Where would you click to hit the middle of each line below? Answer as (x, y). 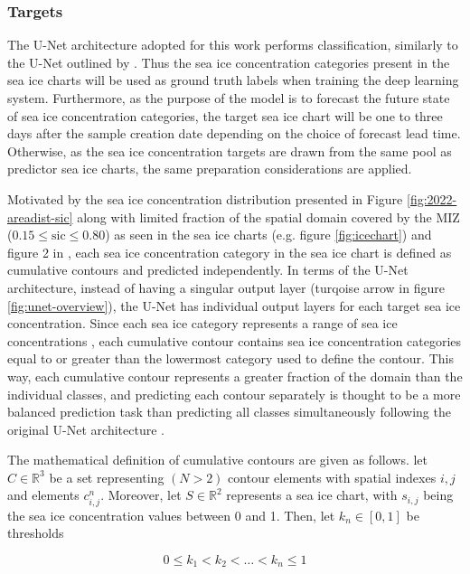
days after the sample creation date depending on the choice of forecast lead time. (234, 133)
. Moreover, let (141, 495)
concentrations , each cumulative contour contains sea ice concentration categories (235, 340)
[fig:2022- (432, 198)
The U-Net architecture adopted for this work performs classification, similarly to (233, 45)
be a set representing (107, 477)
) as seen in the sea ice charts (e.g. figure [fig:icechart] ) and (268, 235)
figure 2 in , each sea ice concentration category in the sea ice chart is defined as (230, 252)
